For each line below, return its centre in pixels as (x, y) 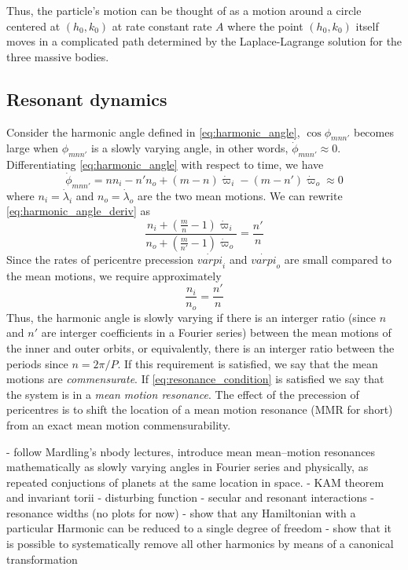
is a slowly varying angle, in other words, (190, 148)
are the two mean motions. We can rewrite (240, 195)
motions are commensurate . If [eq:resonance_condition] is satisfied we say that (195, 379)
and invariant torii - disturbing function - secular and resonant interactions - (191, 497)
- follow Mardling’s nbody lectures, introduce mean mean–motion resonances (191, 451)
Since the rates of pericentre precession (100, 259)
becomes (373, 132)
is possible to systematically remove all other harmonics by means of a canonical (200, 544)
